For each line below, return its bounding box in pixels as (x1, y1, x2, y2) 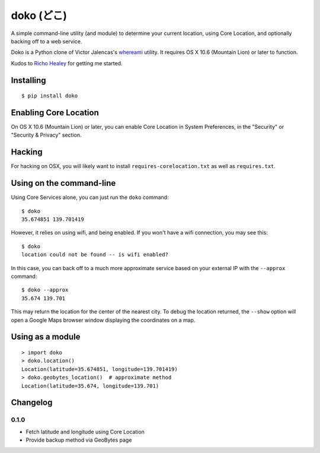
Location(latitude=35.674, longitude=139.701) (21, 382, 159, 389)
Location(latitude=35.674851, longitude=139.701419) (21, 366, 178, 372)
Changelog (11, 398, 53, 408)
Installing (11, 75, 47, 85)
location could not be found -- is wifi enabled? (21, 251, 169, 258)
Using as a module (11, 332, 81, 342)
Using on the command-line (11, 178, 116, 188)
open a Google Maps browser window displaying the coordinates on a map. (11, 316, 196, 324)
